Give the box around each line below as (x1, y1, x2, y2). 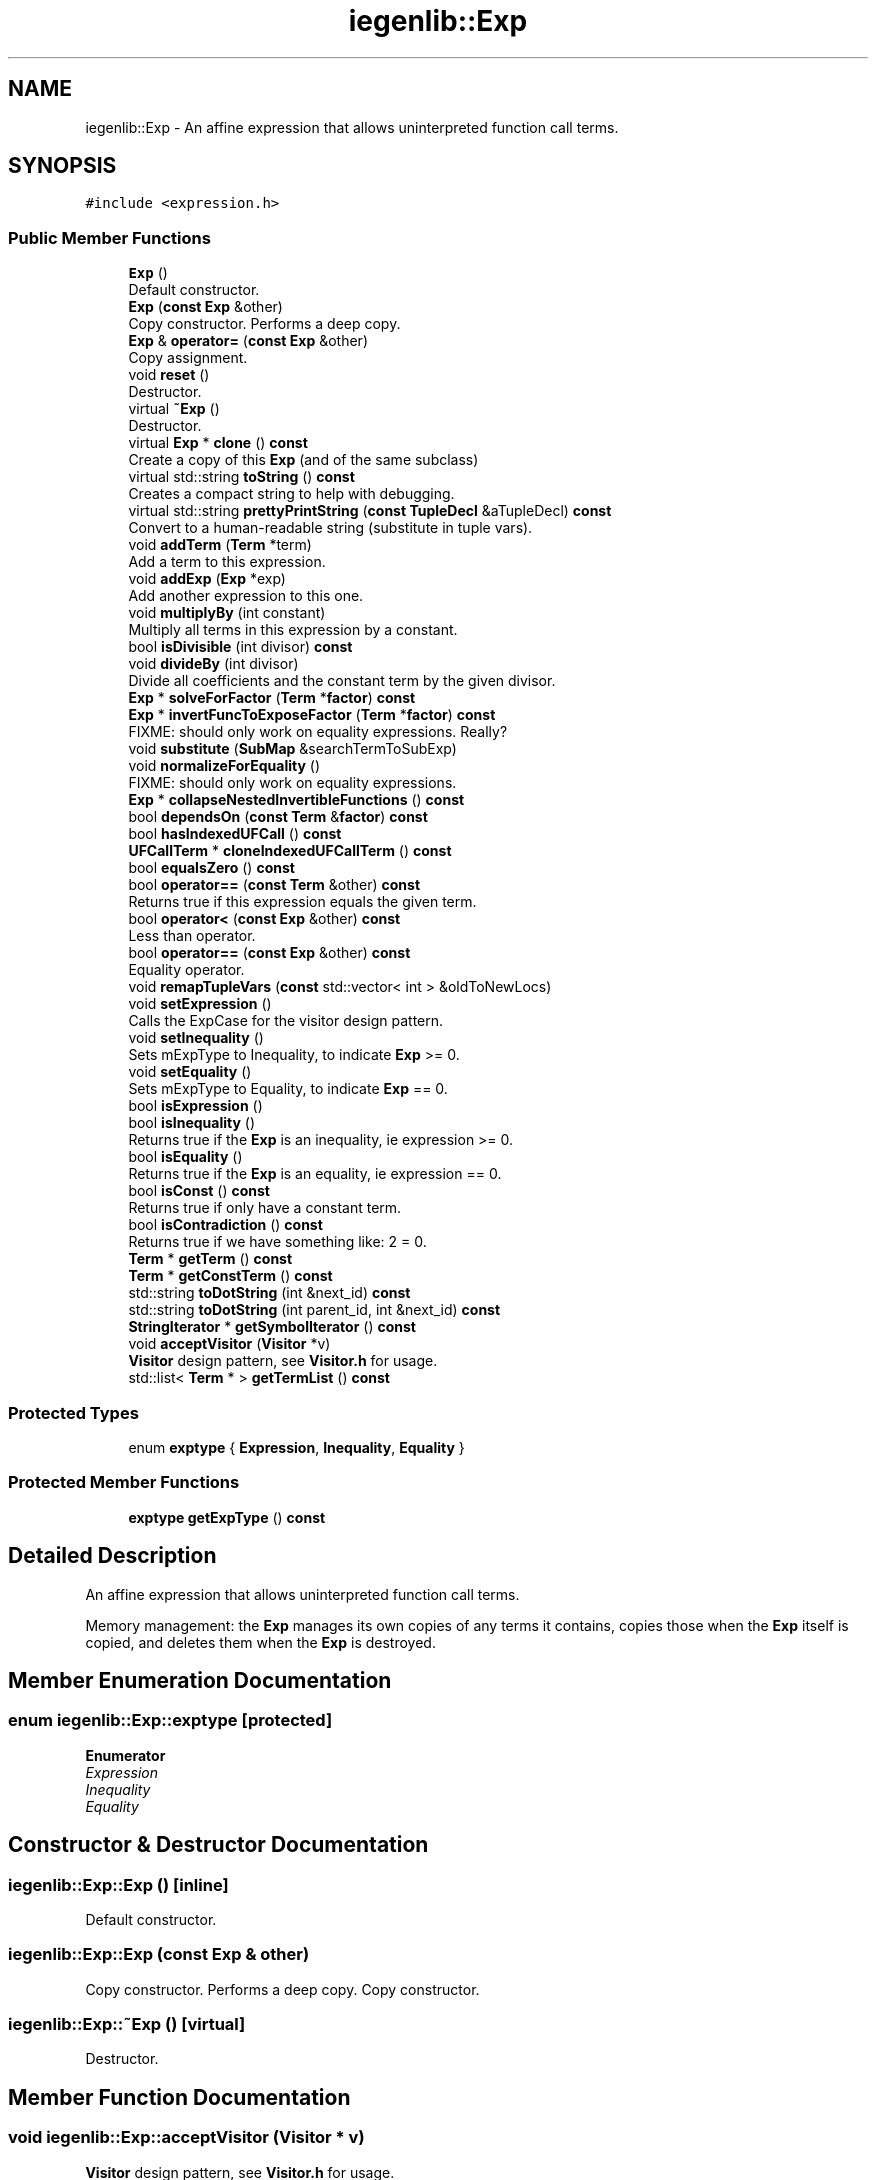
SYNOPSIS (8, 153, 117, 179)
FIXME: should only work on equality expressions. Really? (128, 723, 508, 741)
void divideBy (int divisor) (128, 655, 299, 673)
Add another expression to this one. (128, 587, 364, 605)
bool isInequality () (128, 1114, 255, 1132)
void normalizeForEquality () (128, 757, 321, 775)
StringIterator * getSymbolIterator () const (128, 1318, 416, 1336)
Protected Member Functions (8, 1472, 240, 1493)
